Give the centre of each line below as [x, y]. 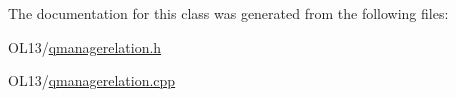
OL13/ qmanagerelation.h [85, 46]
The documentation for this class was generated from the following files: [228, 13]
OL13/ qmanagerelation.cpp [92, 80]
